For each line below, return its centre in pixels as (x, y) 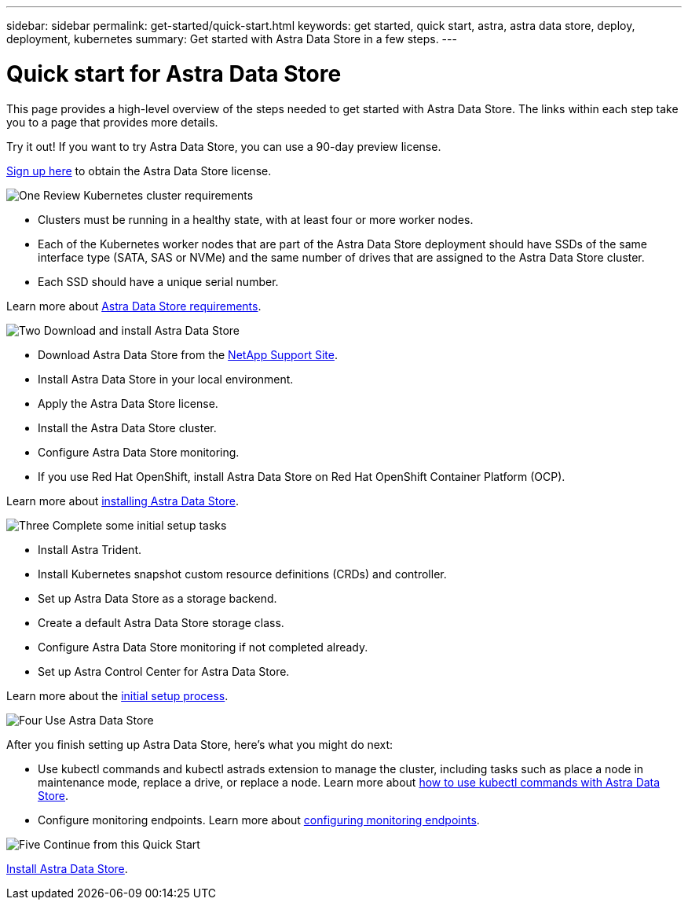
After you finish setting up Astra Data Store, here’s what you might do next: (200, 744)
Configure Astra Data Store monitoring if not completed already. (203, 647)
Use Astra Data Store (99, 720)
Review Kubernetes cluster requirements (148, 195)
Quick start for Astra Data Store (174, 73)
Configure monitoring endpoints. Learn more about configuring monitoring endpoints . (259, 820)
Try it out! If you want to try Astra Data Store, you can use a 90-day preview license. (224, 146)
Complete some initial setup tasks (139, 525)
